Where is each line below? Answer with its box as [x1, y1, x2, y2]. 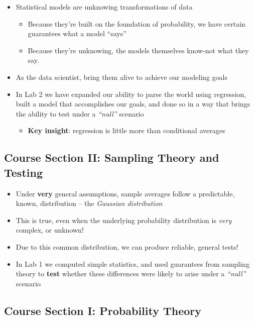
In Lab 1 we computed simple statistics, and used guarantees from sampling [16, 258, 249, 269]
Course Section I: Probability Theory [4, 302, 202, 318]
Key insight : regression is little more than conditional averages [28, 125, 225, 136]
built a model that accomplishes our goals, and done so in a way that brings [16, 98, 250, 109]
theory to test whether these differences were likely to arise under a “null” [16, 268, 246, 279]
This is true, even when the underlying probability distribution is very [16, 215, 232, 225]
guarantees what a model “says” [28, 28, 126, 39]
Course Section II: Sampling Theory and [4, 150, 219, 165]
